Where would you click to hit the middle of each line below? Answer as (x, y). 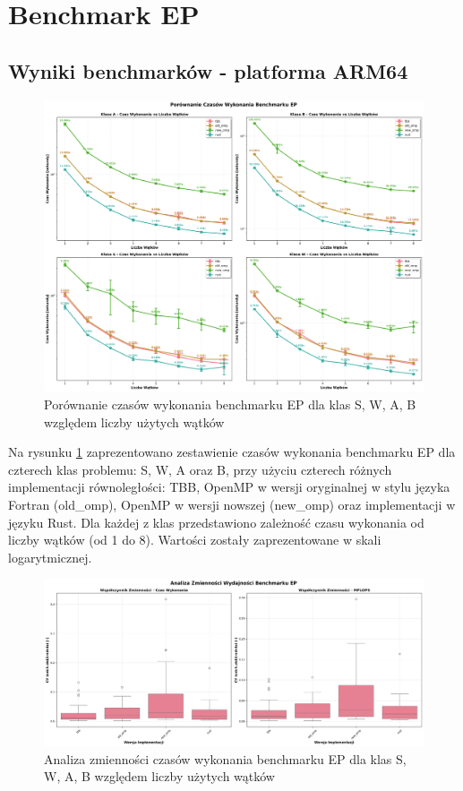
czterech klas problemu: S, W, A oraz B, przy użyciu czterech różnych (200, 469)
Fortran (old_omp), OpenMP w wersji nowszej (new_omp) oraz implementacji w (232, 504)
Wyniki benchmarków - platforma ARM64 (208, 70)
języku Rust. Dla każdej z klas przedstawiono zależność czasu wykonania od (216, 522)
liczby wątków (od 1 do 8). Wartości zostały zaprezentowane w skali (195, 540)
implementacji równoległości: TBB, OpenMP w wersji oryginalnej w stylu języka (229, 487)
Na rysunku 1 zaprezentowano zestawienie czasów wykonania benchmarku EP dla (232, 452)
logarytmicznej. (50, 557)
